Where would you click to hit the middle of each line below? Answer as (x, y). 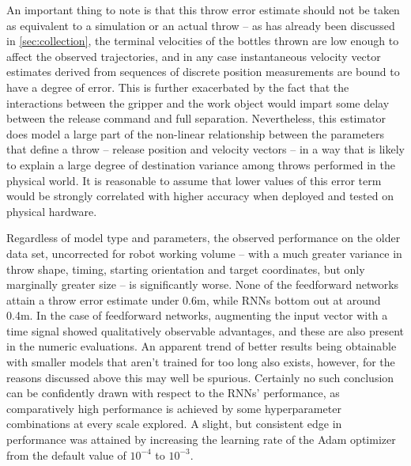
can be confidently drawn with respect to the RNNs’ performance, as (173, 393)
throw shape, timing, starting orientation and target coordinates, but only (186, 269)
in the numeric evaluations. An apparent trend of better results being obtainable (202, 346)
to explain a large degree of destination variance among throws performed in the (201, 164)
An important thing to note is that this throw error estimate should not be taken (203, 9)
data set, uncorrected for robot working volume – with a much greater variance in (204, 253)
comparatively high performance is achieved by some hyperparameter (174, 408)
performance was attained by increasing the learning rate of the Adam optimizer (201, 439)
